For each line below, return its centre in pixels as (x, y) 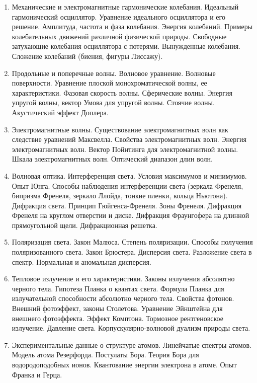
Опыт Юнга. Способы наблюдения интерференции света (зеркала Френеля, (127, 185)
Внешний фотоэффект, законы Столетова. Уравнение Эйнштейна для (117, 308)
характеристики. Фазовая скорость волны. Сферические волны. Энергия (122, 92)
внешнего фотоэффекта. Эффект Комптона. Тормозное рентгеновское (117, 318)
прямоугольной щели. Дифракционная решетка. (84, 225)
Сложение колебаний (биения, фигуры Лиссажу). (87, 56)
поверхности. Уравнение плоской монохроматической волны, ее (109, 83)
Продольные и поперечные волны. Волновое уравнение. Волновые (114, 73)
